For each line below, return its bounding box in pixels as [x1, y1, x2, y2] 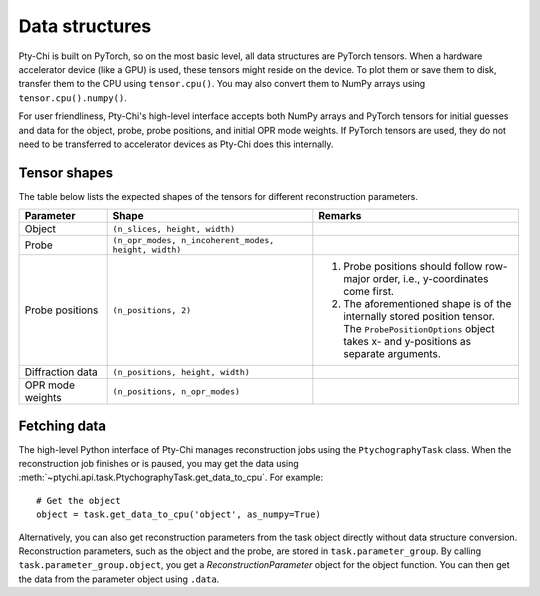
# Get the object [36, 495, 121, 506]
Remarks [318, 209, 362, 223]
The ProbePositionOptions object [343, 322, 495, 336]
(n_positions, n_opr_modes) [112, 386, 240, 397]
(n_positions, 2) [112, 305, 192, 315]
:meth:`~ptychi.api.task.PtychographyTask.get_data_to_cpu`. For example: [18, 471, 324, 484]
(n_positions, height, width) [112, 366, 250, 377]
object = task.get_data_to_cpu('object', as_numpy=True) [36, 509, 322, 520]
